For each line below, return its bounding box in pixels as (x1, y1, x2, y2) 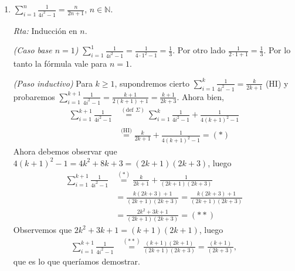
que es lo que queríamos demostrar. (13, 255, 140, 267)
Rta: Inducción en (13, 24, 77, 36)
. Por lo (263, 44, 291, 56)
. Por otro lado (172, 44, 226, 56)
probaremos (13, 90, 55, 102)
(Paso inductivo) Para (13, 77, 93, 89)
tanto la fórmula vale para (13, 57, 107, 70)
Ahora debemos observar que (13, 145, 117, 157)
